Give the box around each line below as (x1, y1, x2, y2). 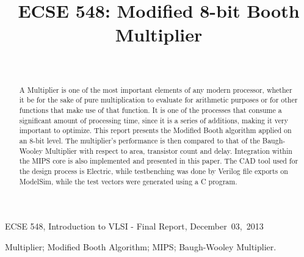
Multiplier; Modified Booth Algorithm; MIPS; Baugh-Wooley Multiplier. (5, 240, 277, 253)
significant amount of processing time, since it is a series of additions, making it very (19, 115, 289, 125)
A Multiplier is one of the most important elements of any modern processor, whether (19, 84, 292, 95)
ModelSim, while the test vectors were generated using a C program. (19, 176, 237, 186)
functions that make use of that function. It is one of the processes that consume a (19, 105, 282, 115)
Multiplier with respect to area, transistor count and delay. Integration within (45, 145, 292, 156)
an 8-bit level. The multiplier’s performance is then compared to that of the (19, 135, 260, 145)
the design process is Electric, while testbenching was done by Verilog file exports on (19, 165, 288, 176)
